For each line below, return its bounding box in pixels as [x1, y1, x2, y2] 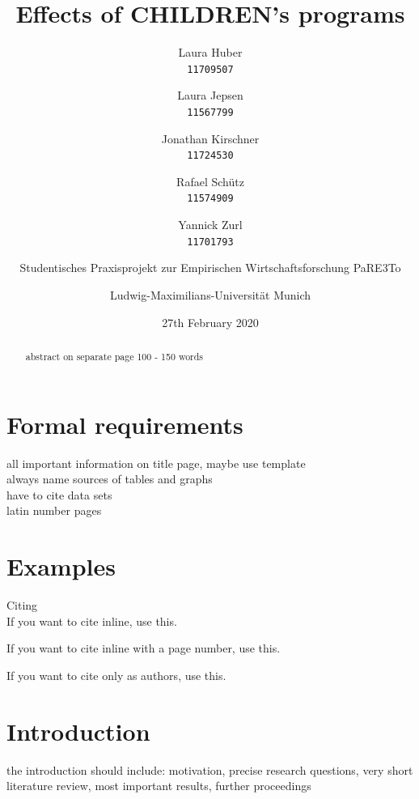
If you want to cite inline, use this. [6, 612, 177, 629]
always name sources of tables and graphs [6, 470, 213, 487]
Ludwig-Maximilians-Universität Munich [109, 286, 311, 303]
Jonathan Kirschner [161, 130, 260, 147]
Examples [6, 550, 116, 583]
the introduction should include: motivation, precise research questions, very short [6, 761, 413, 778]
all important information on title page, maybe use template [6, 454, 306, 471]
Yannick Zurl [178, 216, 243, 233]
